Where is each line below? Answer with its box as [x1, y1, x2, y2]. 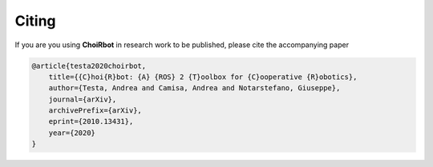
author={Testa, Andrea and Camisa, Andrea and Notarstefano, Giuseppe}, [48, 84, 341, 93]
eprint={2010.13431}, [48, 117, 134, 126]
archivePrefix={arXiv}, [48, 106, 142, 115]
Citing [14, 12, 56, 30]
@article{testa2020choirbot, [31, 61, 147, 70]
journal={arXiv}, [48, 94, 117, 104]
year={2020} [48, 128, 96, 137]
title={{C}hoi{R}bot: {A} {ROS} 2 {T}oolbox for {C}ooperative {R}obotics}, [48, 72, 358, 82]
